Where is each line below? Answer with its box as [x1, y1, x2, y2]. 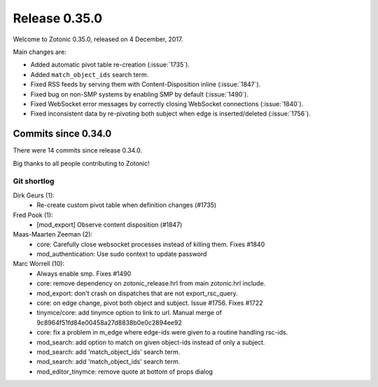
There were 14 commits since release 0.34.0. [13, 146, 143, 155]
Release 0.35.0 [13, 10, 103, 26]
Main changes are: [13, 48, 66, 56]
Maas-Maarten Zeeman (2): [13, 230, 93, 239]
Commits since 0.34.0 [13, 128, 112, 140]
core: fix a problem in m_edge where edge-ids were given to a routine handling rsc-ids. [36, 328, 288, 337]
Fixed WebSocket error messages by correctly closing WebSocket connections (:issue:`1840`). [30, 99, 304, 108]
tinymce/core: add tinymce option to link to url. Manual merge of [36, 309, 223, 317]
